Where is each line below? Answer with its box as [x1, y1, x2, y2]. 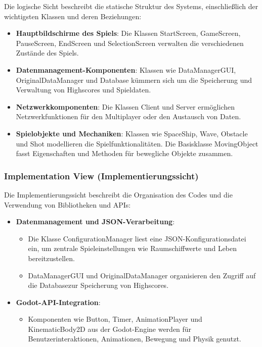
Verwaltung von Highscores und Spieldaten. [16, 84, 151, 95]
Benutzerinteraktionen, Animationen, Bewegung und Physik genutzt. [28, 333, 241, 344]
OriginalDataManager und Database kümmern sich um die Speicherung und [16, 74, 252, 85]
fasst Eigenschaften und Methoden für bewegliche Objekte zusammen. [16, 148, 233, 159]
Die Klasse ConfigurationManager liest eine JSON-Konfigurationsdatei [28, 233, 246, 243]
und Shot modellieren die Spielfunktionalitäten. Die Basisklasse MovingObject [16, 138, 258, 148]
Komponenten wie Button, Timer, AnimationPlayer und [28, 314, 202, 324]
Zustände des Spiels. [16, 47, 79, 58]
